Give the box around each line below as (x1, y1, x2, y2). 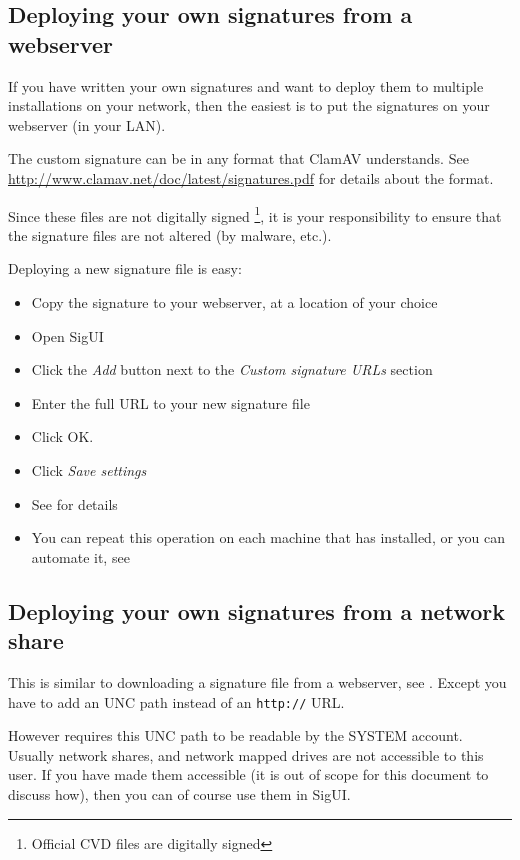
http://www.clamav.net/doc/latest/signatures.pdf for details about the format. (8, 167, 494, 188)
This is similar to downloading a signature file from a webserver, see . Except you (8, 671, 507, 692)
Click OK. (31, 426, 94, 447)
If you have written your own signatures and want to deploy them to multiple (8, 75, 484, 96)
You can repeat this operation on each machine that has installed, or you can (31, 527, 506, 548)
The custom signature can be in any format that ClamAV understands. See (8, 148, 469, 169)
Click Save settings (31, 459, 147, 480)
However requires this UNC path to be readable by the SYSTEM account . (8, 725, 463, 746)
